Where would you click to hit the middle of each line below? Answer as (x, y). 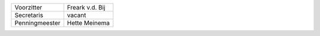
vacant (77, 15)
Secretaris (29, 15)
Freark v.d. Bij (87, 7)
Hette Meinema (89, 23)
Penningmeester (37, 23)
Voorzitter (28, 7)
